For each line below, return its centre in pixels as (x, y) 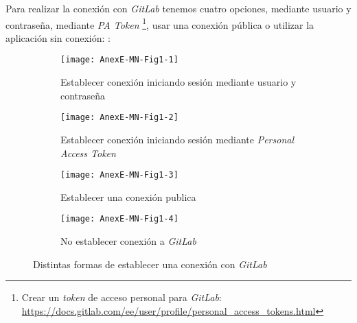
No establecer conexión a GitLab (128, 241)
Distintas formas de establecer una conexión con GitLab (150, 264)
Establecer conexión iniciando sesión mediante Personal (177, 139)
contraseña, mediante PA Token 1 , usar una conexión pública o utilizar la (160, 23)
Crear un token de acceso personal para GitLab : (122, 297)
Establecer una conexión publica (128, 196)
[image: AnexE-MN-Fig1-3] (119, 175)
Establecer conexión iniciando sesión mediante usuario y (178, 82)
